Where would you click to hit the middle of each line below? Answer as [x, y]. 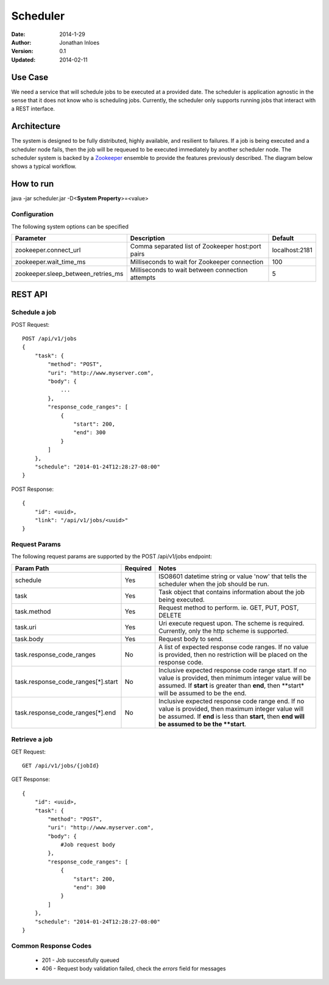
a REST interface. [33, 109]
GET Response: [31, 779]
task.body [29, 639]
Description [147, 238]
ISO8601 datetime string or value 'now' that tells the [233, 576]
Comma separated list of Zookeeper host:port [196, 246]
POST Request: [30, 324]
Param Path [32, 568]
